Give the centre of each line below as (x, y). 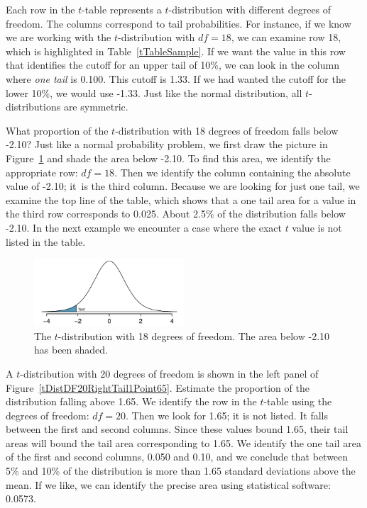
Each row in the (40, 9)
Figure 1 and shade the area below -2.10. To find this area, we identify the (168, 158)
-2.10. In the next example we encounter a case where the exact (144, 227)
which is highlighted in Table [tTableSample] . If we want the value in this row (176, 51)
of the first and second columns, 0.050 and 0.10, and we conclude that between (177, 457)
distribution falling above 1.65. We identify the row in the (131, 401)
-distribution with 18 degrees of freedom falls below (227, 130)
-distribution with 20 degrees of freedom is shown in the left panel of (169, 373)
